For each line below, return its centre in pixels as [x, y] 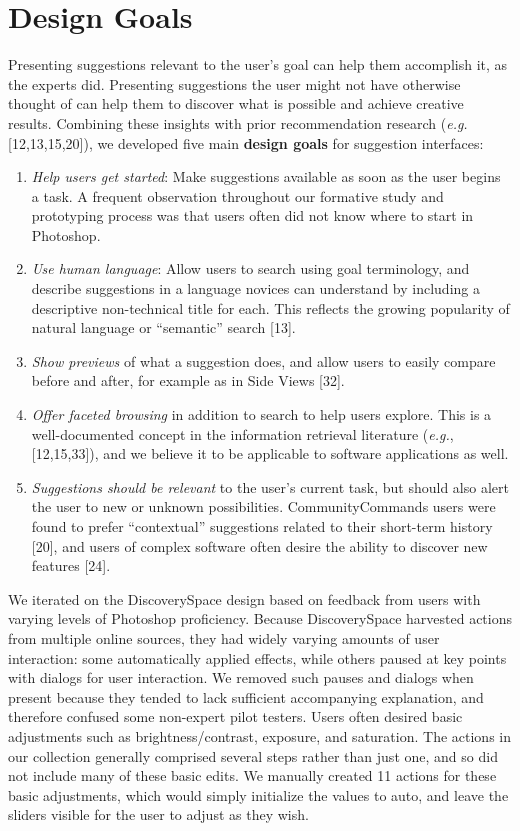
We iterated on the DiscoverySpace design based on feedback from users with [244, 598]
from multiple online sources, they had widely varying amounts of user [224, 637]
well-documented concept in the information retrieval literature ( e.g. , [242, 433]
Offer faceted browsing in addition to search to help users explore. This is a [261, 414]
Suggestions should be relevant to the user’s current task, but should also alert [270, 486]
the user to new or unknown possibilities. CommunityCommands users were [263, 506]
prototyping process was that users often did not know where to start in [252, 215]
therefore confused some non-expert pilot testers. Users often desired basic [235, 716]
